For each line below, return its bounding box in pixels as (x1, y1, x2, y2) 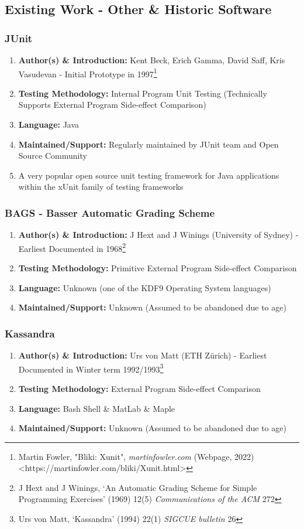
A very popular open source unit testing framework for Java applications (18, 169, 279, 181)
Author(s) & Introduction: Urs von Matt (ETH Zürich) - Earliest (18, 349, 267, 361)
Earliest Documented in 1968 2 (18, 240, 126, 254)
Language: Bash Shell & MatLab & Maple (18, 402, 175, 414)
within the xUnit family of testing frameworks (18, 180, 184, 193)
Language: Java (18, 118, 80, 131)
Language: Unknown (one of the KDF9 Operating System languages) (18, 281, 271, 293)
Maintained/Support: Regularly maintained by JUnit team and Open (18, 138, 279, 150)
